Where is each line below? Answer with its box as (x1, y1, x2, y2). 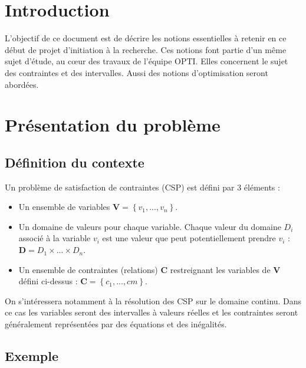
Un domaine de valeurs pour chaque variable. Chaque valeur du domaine (18, 220, 281, 232)
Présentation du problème (5, 113, 221, 137)
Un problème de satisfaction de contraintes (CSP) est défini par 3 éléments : (5, 180, 280, 193)
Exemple (5, 347, 58, 364)
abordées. (5, 78, 39, 90)
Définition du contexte (5, 153, 144, 171)
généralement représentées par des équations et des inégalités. (5, 318, 227, 330)
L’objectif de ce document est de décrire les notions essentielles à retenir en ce (5, 32, 287, 44)
